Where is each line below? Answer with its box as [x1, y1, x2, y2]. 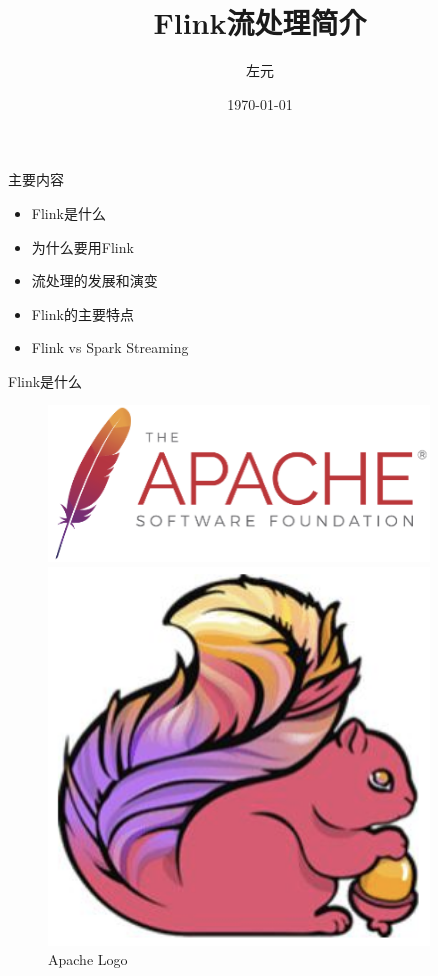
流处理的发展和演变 [31, 270, 158, 291]
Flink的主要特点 [31, 303, 134, 324]
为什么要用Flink [31, 236, 134, 257]
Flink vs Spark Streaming [31, 337, 189, 358]
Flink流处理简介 [153, 2, 367, 43]
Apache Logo [48, 949, 128, 970]
